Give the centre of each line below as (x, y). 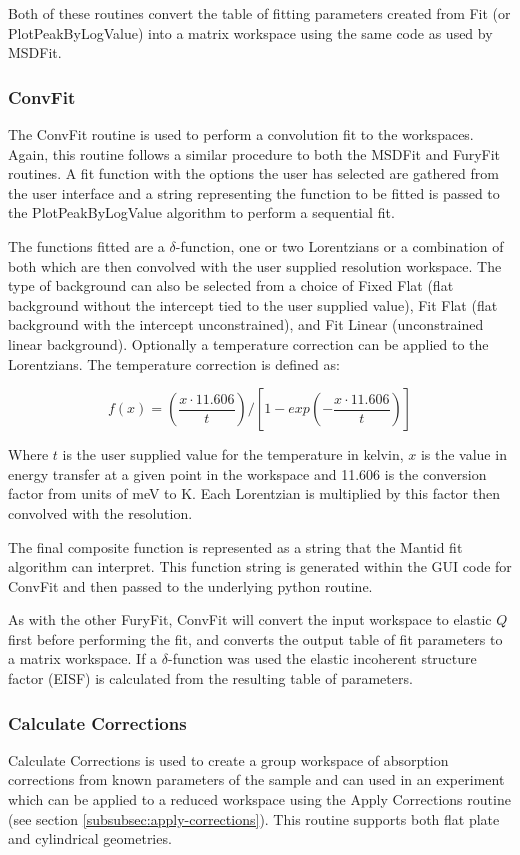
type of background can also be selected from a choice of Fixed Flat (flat (231, 285)
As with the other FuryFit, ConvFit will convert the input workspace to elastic (250, 619)
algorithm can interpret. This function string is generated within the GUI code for (260, 566)
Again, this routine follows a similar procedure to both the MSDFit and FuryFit (254, 153)
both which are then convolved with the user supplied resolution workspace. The (255, 265)
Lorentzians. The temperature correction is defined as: (174, 363)
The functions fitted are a (86, 245)
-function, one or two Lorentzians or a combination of (339, 245)
